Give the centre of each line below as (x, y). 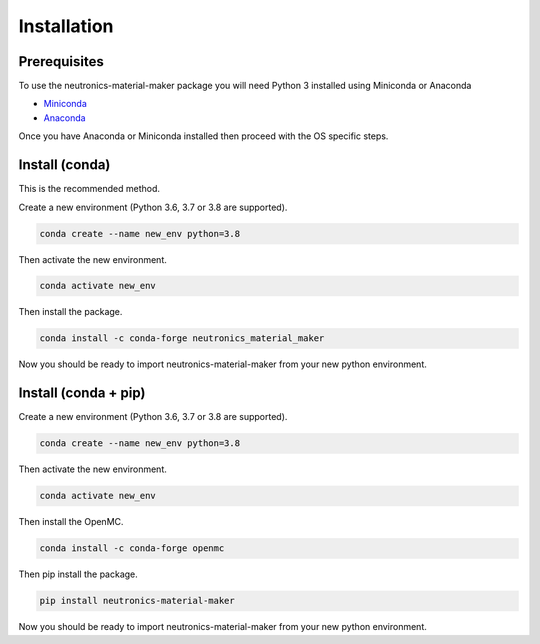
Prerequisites (61, 61)
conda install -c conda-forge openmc (132, 548)
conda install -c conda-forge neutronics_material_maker (182, 338)
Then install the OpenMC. (71, 522)
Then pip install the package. (78, 574)
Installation (66, 26)
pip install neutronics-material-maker (137, 601)
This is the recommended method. (89, 189)
